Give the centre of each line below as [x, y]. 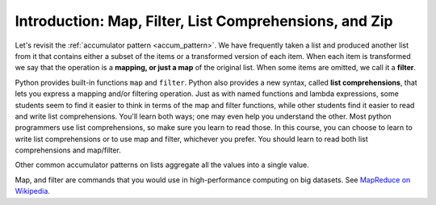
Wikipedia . [32, 191]
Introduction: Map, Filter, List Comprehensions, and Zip [204, 21]
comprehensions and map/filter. [68, 150]
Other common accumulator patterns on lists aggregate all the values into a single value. [162, 165]
